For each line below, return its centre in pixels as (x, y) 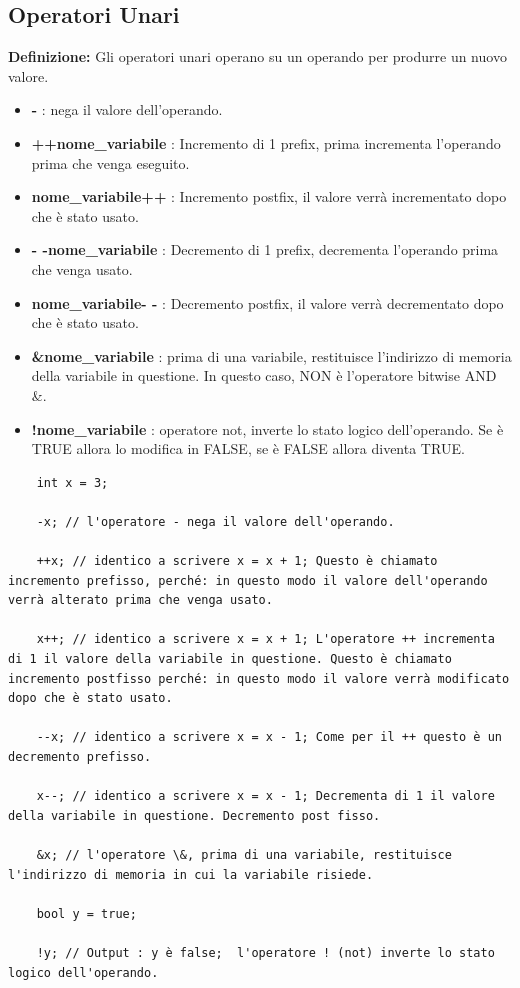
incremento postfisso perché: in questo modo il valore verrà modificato (259, 678)
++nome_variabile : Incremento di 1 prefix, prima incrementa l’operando (266, 142)
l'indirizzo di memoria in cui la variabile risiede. (191, 874)
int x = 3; (72, 482)
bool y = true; (86, 913)
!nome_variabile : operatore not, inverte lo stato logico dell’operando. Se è (267, 428)
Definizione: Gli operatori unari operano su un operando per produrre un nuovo (257, 56)
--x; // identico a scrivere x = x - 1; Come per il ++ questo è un (269, 737)
